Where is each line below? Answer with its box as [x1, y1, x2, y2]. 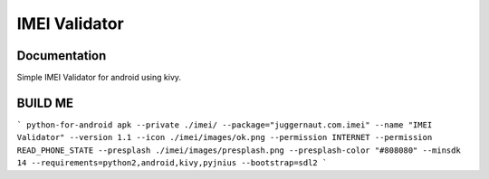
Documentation [16, 48, 107, 63]
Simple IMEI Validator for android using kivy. [16, 72, 181, 83]
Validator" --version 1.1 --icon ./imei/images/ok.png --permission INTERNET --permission [16, 132, 433, 143]
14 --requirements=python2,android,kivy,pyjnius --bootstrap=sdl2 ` [16, 158, 328, 168]
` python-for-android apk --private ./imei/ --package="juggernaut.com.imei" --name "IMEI [16, 119, 433, 130]
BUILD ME [16, 95, 74, 110]
